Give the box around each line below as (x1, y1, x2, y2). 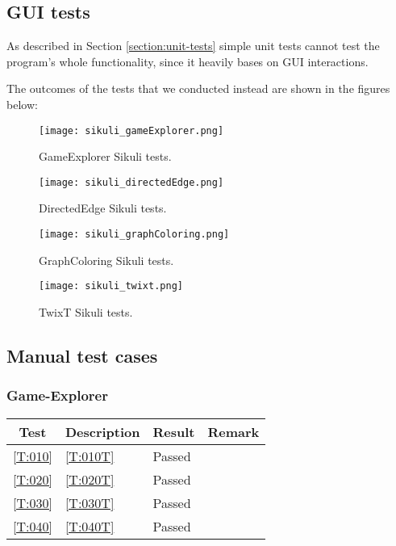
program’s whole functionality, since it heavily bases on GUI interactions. (6, 52, 369, 69)
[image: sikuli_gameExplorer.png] (39, 124, 224, 136)
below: (6, 95, 38, 112)
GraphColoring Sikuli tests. (39, 251, 174, 268)
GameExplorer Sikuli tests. (39, 148, 172, 165)
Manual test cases (6, 342, 158, 367)
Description (65, 422, 140, 441)
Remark (207, 422, 260, 441)
